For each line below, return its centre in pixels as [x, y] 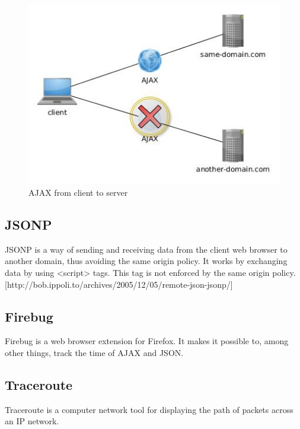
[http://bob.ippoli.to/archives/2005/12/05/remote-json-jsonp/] [119, 284]
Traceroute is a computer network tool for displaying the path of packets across [149, 409]
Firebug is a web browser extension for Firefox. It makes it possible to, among [147, 341]
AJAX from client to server [78, 193]
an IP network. [32, 421]
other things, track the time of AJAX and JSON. [94, 352]
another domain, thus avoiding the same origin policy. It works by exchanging [146, 261]
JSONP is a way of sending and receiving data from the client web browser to [146, 249]
